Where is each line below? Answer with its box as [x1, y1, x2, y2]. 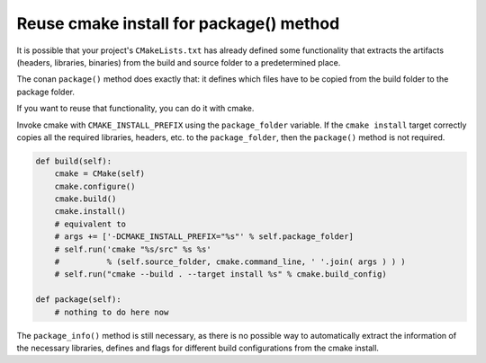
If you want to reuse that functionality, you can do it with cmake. [16, 103, 255, 114]
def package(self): [35, 295, 121, 305]
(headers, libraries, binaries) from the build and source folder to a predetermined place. [16, 57, 341, 67]
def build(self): [35, 155, 112, 166]
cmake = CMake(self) [54, 169, 146, 179]
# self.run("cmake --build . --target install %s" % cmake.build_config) [54, 270, 387, 279]
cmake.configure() [54, 181, 136, 191]
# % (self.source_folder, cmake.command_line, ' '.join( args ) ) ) [54, 257, 407, 267]
